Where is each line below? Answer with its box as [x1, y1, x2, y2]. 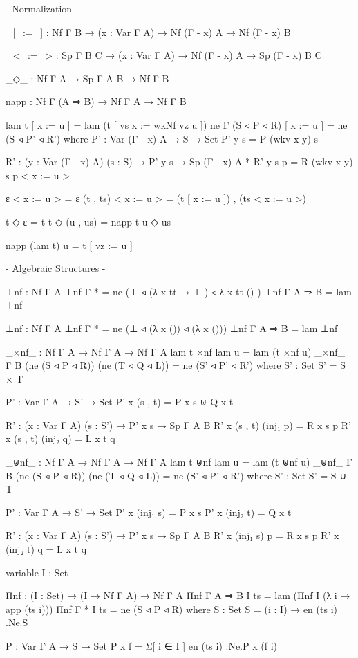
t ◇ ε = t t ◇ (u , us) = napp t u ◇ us [6, 214, 171, 228]
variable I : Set [6, 565, 68, 579]
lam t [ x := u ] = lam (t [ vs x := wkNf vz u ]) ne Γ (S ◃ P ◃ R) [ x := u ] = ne [6, 117, 348, 131]
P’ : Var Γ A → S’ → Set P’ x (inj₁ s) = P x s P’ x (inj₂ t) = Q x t [6, 504, 292, 519]
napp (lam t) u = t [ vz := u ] [6, 237, 133, 252]
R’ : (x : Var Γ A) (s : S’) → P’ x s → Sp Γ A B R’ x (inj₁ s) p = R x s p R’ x [6, 528, 339, 542]
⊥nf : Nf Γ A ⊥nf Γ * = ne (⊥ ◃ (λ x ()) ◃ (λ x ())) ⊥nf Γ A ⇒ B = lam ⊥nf [6, 320, 338, 335]
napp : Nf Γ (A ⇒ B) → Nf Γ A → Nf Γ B [6, 94, 187, 109]
